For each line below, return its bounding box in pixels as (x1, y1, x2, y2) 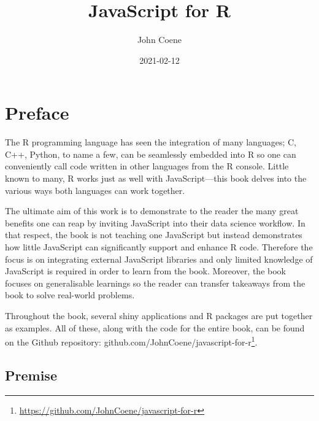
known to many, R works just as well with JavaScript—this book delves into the (5, 172, 307, 185)
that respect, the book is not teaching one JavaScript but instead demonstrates (5, 228, 302, 241)
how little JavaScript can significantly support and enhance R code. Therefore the (5, 241, 313, 253)
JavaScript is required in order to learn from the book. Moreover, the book (5, 265, 286, 277)
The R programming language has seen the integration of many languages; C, (5, 136, 296, 149)
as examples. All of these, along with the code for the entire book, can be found (5, 321, 305, 334)
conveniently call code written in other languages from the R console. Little (5, 160, 289, 172)
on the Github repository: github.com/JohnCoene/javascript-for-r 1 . (5, 334, 258, 348)
